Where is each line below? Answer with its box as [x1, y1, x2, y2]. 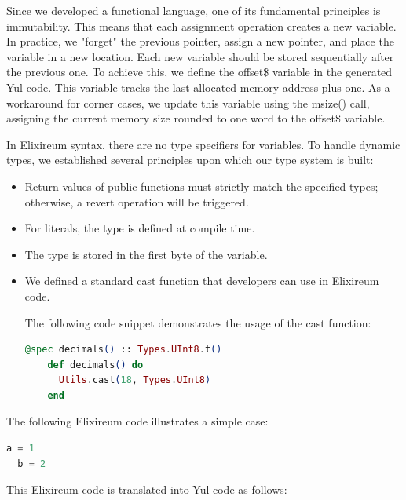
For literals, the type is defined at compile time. [24, 220, 255, 236]
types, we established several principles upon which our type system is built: [6, 151, 374, 168]
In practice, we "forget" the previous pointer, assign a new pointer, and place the [6, 33, 394, 49]
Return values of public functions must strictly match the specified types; [24, 177, 379, 194]
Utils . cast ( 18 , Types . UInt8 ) [58, 374, 211, 386]
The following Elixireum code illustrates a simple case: [6, 413, 269, 429]
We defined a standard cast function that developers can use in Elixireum [24, 272, 379, 289]
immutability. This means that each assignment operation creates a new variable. [6, 17, 397, 34]
